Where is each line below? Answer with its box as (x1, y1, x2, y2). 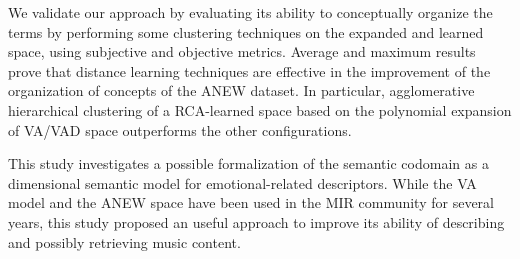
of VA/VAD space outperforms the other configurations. (8, 119, 352, 140)
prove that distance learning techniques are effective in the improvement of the (8, 60, 491, 81)
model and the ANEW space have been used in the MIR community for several (8, 192, 494, 213)
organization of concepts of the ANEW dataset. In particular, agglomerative (8, 80, 475, 101)
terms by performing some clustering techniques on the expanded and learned (8, 21, 484, 42)
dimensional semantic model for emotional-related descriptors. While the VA (8, 172, 477, 193)
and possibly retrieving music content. (8, 231, 241, 252)
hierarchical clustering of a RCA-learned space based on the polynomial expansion (8, 99, 512, 120)
